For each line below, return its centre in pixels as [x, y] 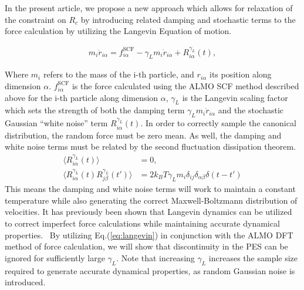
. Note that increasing [156, 257]
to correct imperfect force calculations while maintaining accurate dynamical [142, 223]
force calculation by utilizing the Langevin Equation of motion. [118, 31]
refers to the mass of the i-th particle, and [119, 74]
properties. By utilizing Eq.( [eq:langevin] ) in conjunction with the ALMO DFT [149, 235]
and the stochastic [251, 110]
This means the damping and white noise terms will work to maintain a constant [150, 189]
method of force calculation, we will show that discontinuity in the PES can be [146, 246]
